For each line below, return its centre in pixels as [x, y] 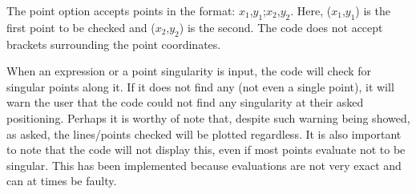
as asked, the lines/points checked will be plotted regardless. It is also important [204, 133]
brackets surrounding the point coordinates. [114, 44]
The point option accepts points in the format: [121, 10]
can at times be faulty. [62, 181]
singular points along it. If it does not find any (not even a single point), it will [200, 86]
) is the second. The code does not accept [281, 27]
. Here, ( [311, 10]
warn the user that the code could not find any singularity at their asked [185, 102]
